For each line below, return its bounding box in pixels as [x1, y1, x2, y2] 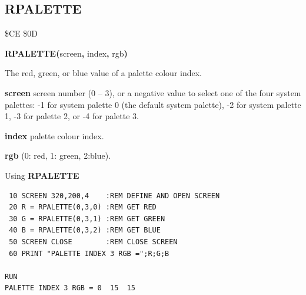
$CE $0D [5, 27, 38, 40]
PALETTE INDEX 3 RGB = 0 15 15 [5, 284, 135, 293]
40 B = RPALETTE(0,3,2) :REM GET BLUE [9, 226, 161, 235]
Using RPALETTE [5, 169, 79, 181]
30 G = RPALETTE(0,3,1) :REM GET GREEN [9, 214, 165, 223]
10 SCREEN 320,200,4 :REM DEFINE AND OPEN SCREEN [9, 191, 220, 200]
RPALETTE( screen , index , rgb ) [5, 47, 128, 59]
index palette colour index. [5, 129, 104, 142]
